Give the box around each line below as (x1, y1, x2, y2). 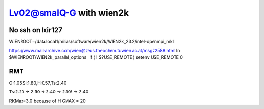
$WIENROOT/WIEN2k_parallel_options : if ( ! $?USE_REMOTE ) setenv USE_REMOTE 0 (9, 54, 183, 60)
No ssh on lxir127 (9, 26, 62, 34)
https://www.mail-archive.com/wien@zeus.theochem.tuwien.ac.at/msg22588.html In (9, 48, 180, 54)
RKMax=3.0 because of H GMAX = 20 (9, 98, 86, 104)
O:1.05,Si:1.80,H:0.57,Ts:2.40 (9, 80, 66, 86)
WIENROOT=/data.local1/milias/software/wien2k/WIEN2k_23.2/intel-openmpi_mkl (9, 39, 174, 45)
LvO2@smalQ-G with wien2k (9, 7, 129, 18)
